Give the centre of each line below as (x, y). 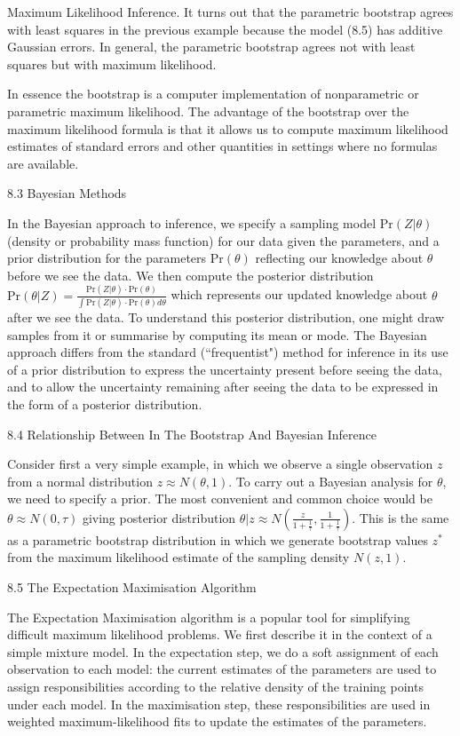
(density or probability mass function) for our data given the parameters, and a (223, 240)
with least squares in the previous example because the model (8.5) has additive (225, 29)
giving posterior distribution (159, 517)
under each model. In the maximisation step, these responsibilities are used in (219, 704)
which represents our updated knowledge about (299, 294)
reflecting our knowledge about (339, 258)
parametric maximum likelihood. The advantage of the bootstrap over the (208, 111)
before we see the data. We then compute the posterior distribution (190, 275)
